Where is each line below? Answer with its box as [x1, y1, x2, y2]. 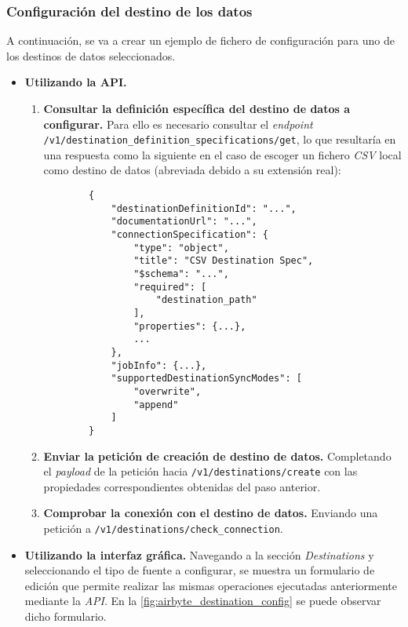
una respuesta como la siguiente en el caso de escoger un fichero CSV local [43, 146, 402, 162]
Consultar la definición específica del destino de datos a [43, 100, 351, 116]
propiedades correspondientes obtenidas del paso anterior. [43, 478, 321, 494]
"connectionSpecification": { [111, 229, 268, 240]
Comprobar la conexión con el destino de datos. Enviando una [43, 505, 378, 521]
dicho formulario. [24, 607, 107, 624]
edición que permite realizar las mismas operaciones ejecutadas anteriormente [24, 577, 398, 593]
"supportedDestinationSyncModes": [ [111, 373, 302, 385]
